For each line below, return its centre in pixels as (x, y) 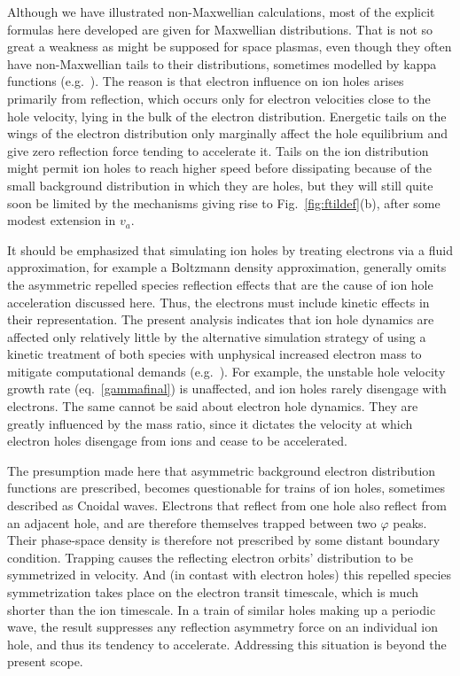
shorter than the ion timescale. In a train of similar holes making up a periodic (222, 609)
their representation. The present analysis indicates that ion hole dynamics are (221, 319)
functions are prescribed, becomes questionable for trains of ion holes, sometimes (226, 488)
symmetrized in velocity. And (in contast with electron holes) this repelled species (230, 575)
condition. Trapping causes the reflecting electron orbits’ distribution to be (210, 557)
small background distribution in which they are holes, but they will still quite (220, 185)
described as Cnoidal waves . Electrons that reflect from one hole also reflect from (227, 505)
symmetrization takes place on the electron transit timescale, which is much (213, 592)
